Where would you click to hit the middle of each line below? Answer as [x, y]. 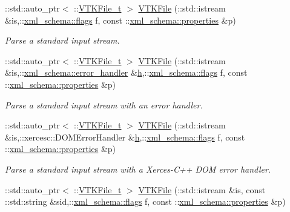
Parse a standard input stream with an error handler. [104, 104]
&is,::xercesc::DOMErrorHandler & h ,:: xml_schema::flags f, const [125, 137]
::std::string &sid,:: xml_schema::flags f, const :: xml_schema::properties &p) [145, 201]
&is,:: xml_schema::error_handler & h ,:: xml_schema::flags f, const [126, 72]
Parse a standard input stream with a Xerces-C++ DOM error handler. [138, 169]
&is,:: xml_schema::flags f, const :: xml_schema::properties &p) [120, 20]
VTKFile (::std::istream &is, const [202, 189]
